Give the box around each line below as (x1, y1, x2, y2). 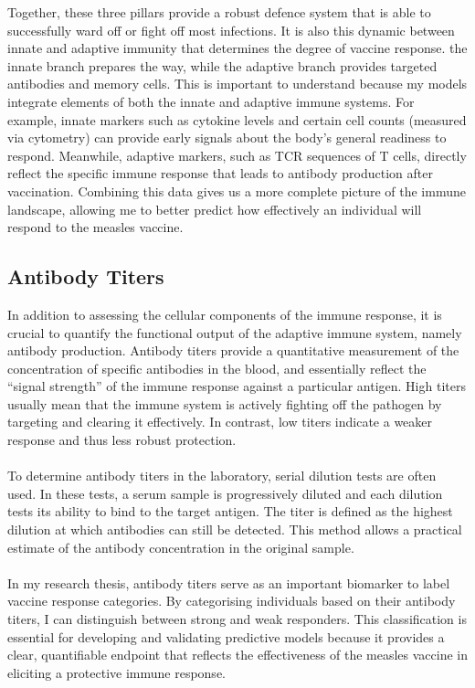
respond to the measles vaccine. (7, 217, 184, 237)
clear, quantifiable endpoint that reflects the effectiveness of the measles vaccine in (7, 645, 469, 664)
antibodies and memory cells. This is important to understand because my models (7, 74, 468, 93)
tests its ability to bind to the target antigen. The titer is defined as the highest (7, 502, 453, 521)
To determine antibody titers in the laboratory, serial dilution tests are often (7, 466, 437, 485)
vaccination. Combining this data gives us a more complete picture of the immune (7, 181, 466, 200)
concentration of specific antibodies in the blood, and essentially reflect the (7, 358, 427, 377)
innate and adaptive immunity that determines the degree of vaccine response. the (7, 38, 468, 58)
